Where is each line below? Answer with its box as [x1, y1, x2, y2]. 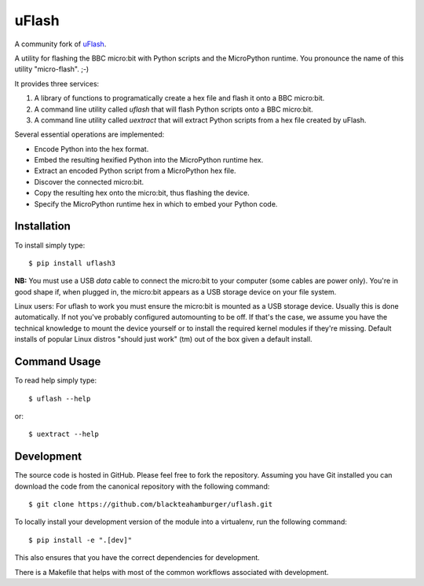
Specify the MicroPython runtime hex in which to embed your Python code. [34, 199, 278, 208]
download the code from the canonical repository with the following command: [14, 482, 270, 491]
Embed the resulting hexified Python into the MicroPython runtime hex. [34, 156, 264, 165]
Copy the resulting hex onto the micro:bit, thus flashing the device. [34, 189, 250, 198]
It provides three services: [14, 79, 100, 88]
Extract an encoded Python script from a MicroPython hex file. [34, 166, 236, 176]
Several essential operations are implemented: [14, 130, 165, 139]
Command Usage [14, 355, 101, 368]
